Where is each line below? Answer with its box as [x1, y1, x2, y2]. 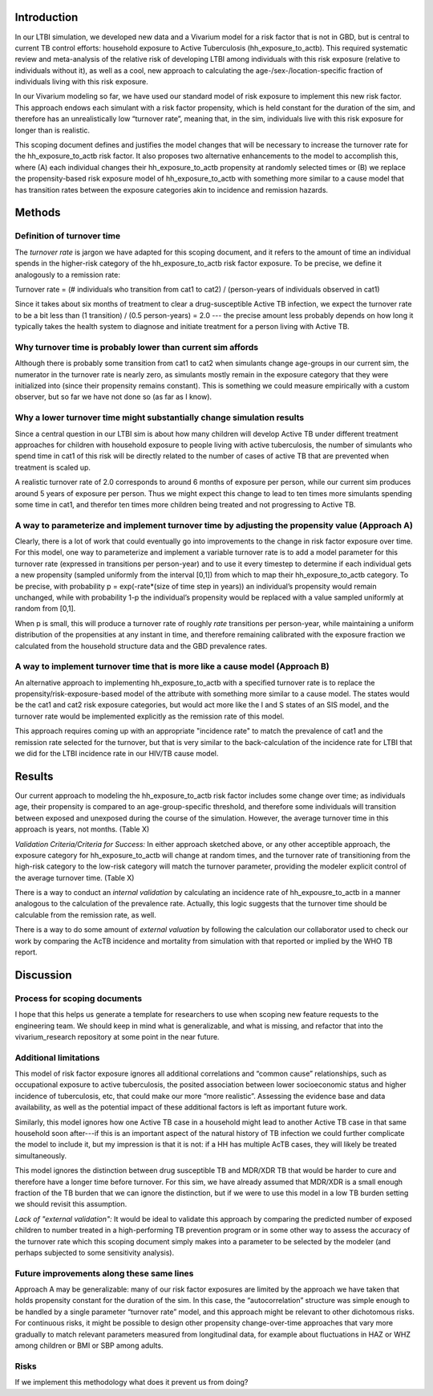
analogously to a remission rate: [14, 270, 120, 279]
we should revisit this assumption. [14, 1199, 127, 1209]
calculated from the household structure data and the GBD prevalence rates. [14, 641, 268, 650]
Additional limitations [14, 1052, 100, 1063]
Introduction [14, 10, 79, 24]
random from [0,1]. [14, 604, 76, 613]
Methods [14, 206, 61, 220]
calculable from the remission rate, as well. [14, 910, 156, 919]
